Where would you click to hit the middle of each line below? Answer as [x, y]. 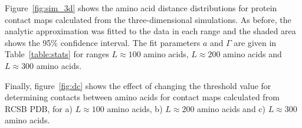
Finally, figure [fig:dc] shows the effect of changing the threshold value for [138, 85]
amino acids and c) [232, 108]
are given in [255, 42]
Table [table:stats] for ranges [57, 54]
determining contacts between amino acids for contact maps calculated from [142, 97]
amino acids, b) [135, 108]
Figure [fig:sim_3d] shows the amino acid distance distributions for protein [141, 8]
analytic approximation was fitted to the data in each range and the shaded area [150, 31]
